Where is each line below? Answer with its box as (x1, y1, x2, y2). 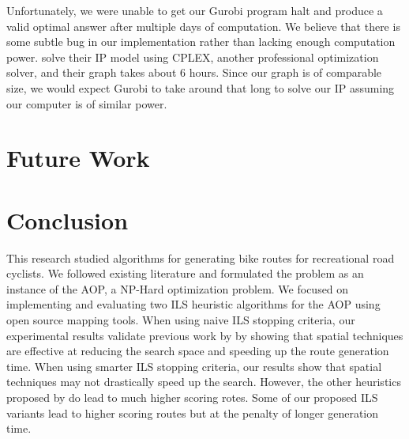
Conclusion (6, 203, 129, 236)
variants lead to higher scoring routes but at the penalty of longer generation (6, 404, 379, 421)
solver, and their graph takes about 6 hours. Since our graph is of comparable (6, 64, 382, 81)
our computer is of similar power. (6, 95, 167, 112)
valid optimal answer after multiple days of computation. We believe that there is (6, 17, 400, 34)
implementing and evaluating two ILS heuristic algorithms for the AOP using (6, 296, 381, 312)
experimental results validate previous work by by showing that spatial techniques (6, 327, 403, 343)
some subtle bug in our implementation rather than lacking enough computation (6, 33, 396, 50)
